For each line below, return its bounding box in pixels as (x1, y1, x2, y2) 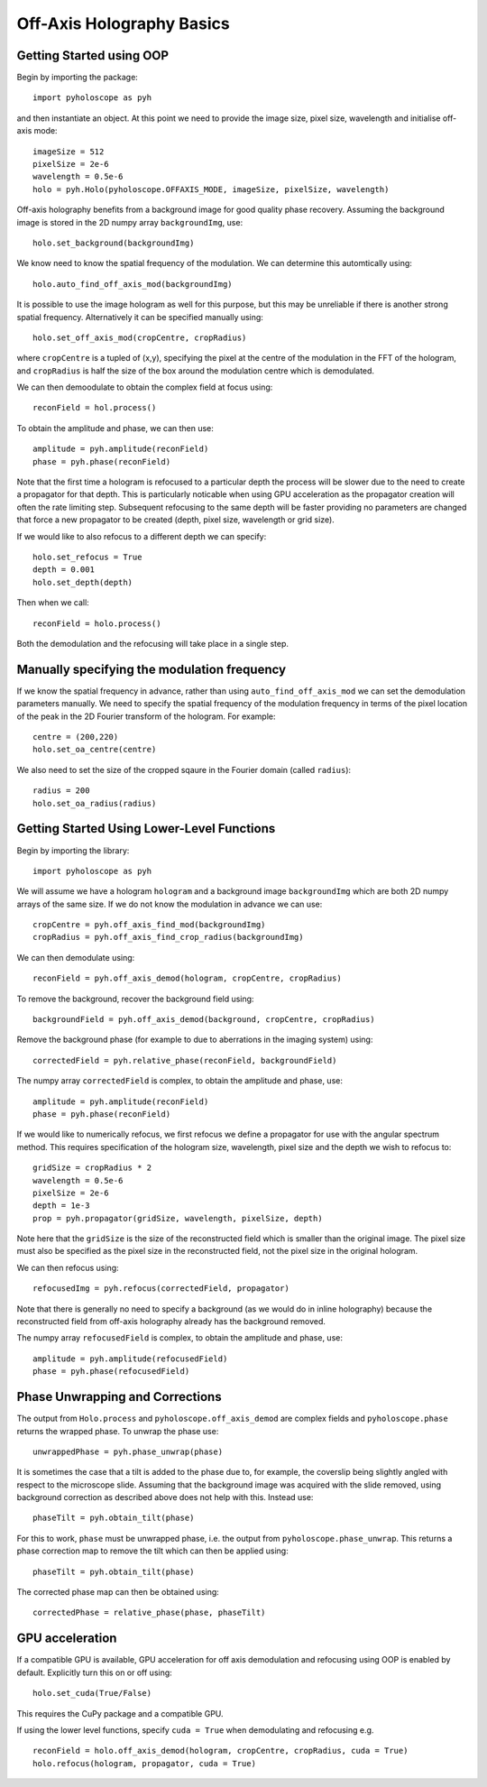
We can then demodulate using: (16, 952, 135, 963)
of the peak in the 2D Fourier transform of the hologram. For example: (16, 711, 276, 722)
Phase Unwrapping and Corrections (16, 1389, 222, 1405)
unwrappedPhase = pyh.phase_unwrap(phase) (32, 1446, 224, 1457)
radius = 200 (32, 786, 90, 796)
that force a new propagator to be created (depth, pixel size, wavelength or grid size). (16, 514, 335, 525)
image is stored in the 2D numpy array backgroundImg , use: (16, 216, 243, 227)
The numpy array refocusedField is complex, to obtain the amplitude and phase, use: (16, 1332, 343, 1343)
